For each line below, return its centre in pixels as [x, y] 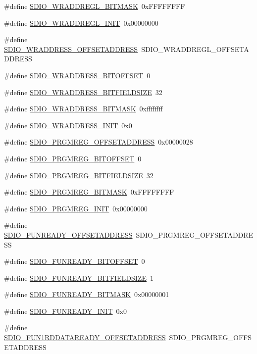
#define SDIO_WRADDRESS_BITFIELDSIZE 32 [83, 92]
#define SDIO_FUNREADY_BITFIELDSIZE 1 [79, 278]
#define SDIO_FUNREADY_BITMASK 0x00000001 [87, 294]
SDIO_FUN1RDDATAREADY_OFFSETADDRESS [85, 337]
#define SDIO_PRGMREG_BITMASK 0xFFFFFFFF [89, 192]
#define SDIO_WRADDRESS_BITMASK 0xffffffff [83, 109]
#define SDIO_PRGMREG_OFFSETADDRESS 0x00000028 [99, 142]
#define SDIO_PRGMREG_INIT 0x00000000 [76, 208]
